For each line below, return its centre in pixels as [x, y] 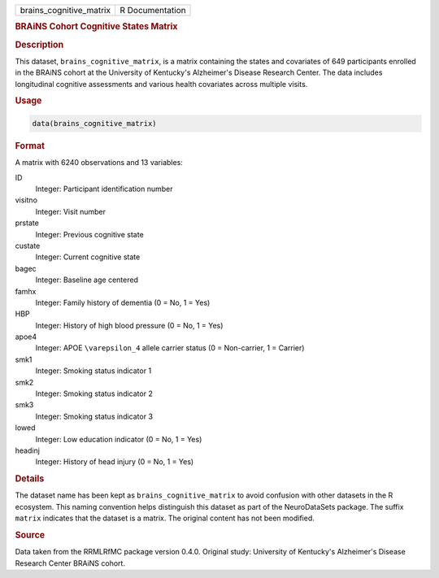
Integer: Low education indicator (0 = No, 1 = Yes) [119, 439]
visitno [26, 200]
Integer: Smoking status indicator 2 [94, 393]
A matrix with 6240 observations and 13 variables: [99, 163]
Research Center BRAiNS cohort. [70, 563]
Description [39, 45]
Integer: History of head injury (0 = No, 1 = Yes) [115, 462]
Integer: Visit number [70, 211]
